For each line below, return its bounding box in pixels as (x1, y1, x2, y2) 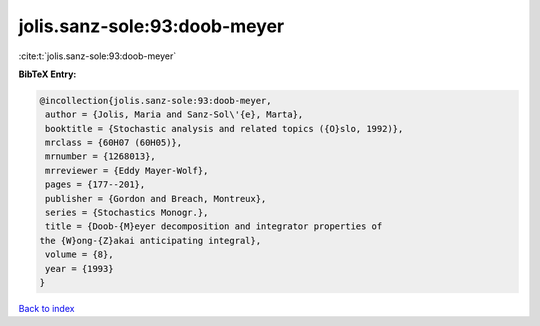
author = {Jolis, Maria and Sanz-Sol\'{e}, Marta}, (45, 109, 304, 120)
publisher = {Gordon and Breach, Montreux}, (45, 193, 267, 204)
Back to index (18, 302, 75, 314)
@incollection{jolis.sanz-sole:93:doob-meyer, (39, 95, 272, 106)
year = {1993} (45, 263, 114, 274)
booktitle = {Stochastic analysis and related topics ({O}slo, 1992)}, (45, 123, 404, 134)
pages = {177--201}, (45, 179, 146, 190)
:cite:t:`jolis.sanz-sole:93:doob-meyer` (18, 50, 177, 62)
